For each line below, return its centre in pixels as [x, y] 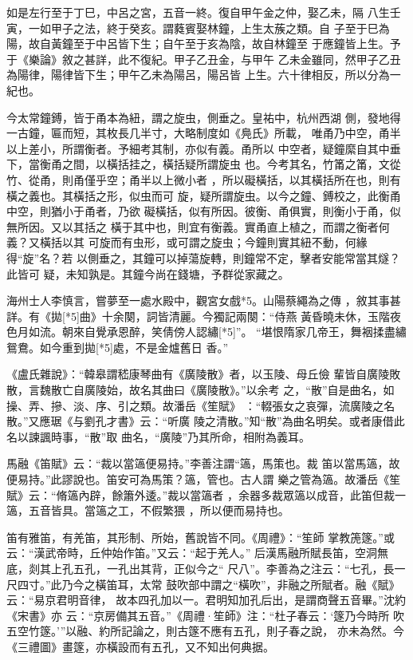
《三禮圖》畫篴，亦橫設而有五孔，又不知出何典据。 [140, 646]
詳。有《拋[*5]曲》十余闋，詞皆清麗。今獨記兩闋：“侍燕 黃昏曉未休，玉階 [199, 316]
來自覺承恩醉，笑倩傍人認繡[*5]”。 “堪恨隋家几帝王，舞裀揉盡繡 [240, 332]
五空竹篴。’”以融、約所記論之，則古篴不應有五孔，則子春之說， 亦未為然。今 [205, 631]
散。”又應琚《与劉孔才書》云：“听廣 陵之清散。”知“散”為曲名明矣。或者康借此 [206, 421]
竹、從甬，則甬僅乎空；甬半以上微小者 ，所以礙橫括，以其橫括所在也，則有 [204, 179]
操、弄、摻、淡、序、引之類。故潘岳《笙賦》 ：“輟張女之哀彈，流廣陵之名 [201, 405]
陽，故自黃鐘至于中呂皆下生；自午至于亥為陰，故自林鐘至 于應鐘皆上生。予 [204, 43]
